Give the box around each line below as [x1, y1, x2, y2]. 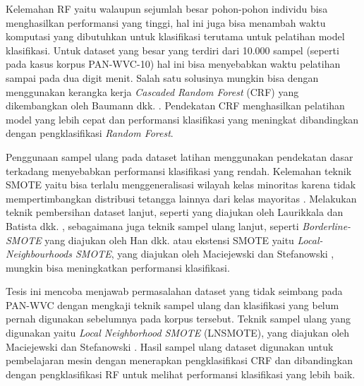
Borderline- [302, 218, 351, 233]
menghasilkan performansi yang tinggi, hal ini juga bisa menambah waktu [6, 15, 326, 30]
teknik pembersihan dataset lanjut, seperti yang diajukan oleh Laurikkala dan [6, 205, 344, 219]
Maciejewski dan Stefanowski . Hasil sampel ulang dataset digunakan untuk [6, 339, 334, 354]
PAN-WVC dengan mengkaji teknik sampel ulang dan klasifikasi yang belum [6, 297, 339, 312]
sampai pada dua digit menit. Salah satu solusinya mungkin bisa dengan [6, 70, 319, 85]
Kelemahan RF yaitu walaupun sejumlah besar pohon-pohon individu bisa [6, 1, 328, 16]
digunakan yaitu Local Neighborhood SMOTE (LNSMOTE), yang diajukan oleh [6, 325, 350, 340]
